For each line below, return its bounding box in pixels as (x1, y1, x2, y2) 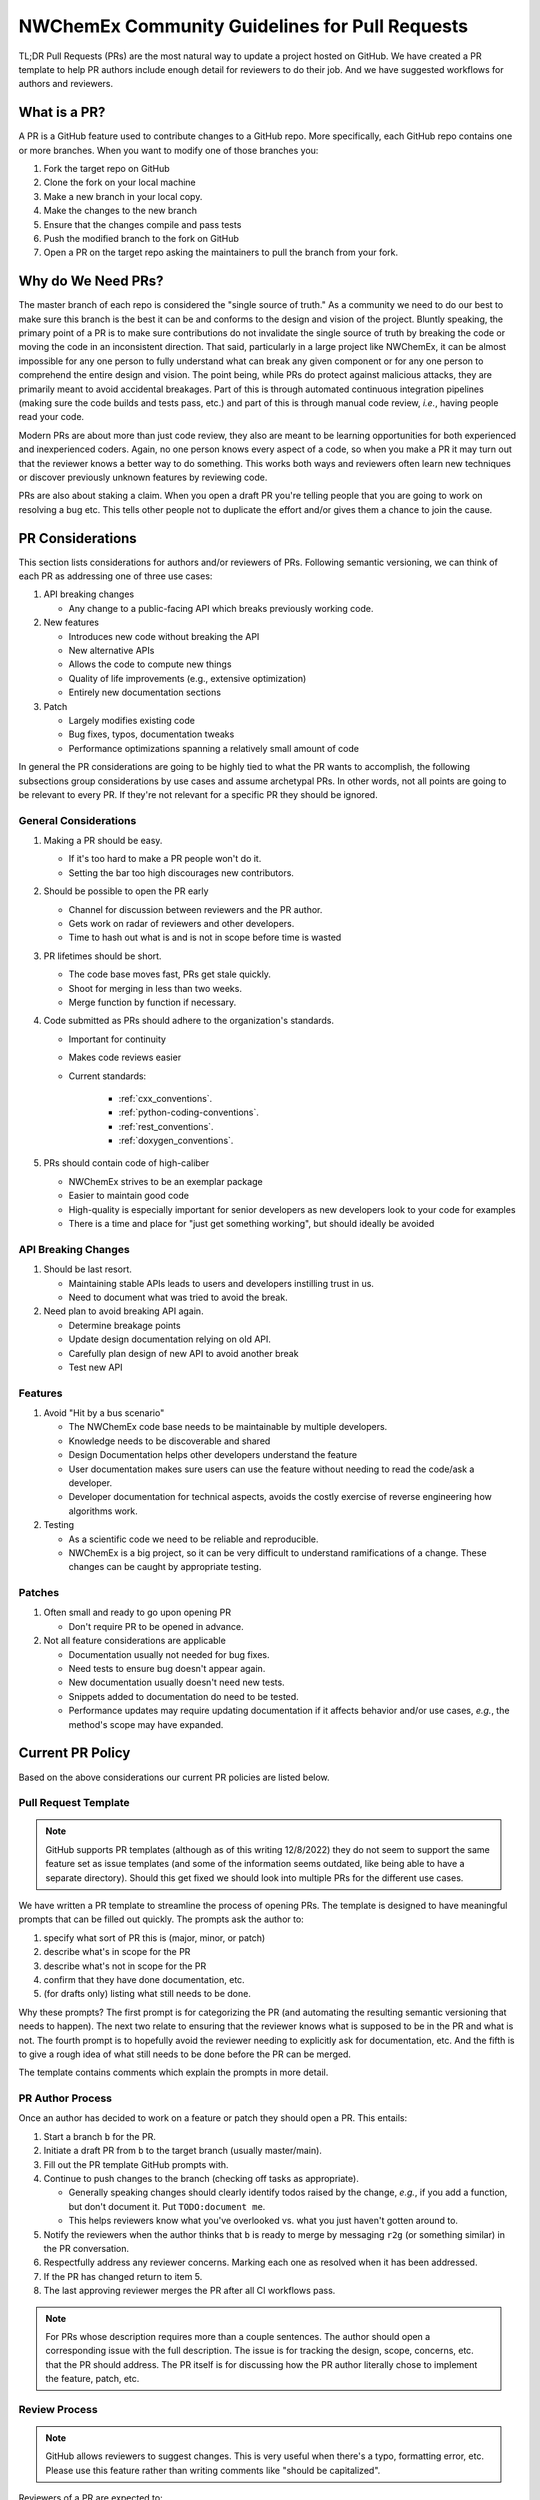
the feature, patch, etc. (45, 2373, 140, 2385)
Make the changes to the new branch (43, 205, 197, 217)
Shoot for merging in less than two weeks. (68, 982, 242, 994)
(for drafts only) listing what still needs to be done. (43, 1988, 252, 2000)
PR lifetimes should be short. (43, 950, 162, 962)
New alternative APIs (68, 644, 155, 656)
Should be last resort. (43, 1263, 132, 1275)
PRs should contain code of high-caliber (43, 1157, 210, 1169)
